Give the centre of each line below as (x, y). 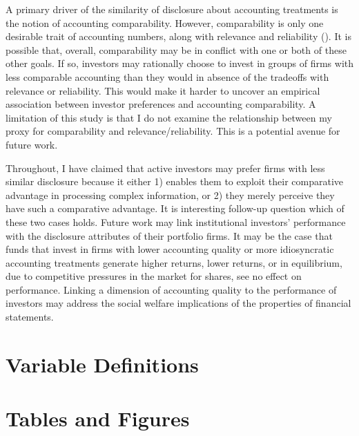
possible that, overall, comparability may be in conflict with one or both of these (176, 49)
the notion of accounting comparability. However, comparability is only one (165, 22)
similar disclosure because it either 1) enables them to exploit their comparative (174, 181)
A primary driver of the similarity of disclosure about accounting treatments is (172, 9)
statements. (30, 317)
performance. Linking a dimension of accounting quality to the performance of (171, 289)
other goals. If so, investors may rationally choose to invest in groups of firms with (180, 63)
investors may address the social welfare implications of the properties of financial (178, 303)
